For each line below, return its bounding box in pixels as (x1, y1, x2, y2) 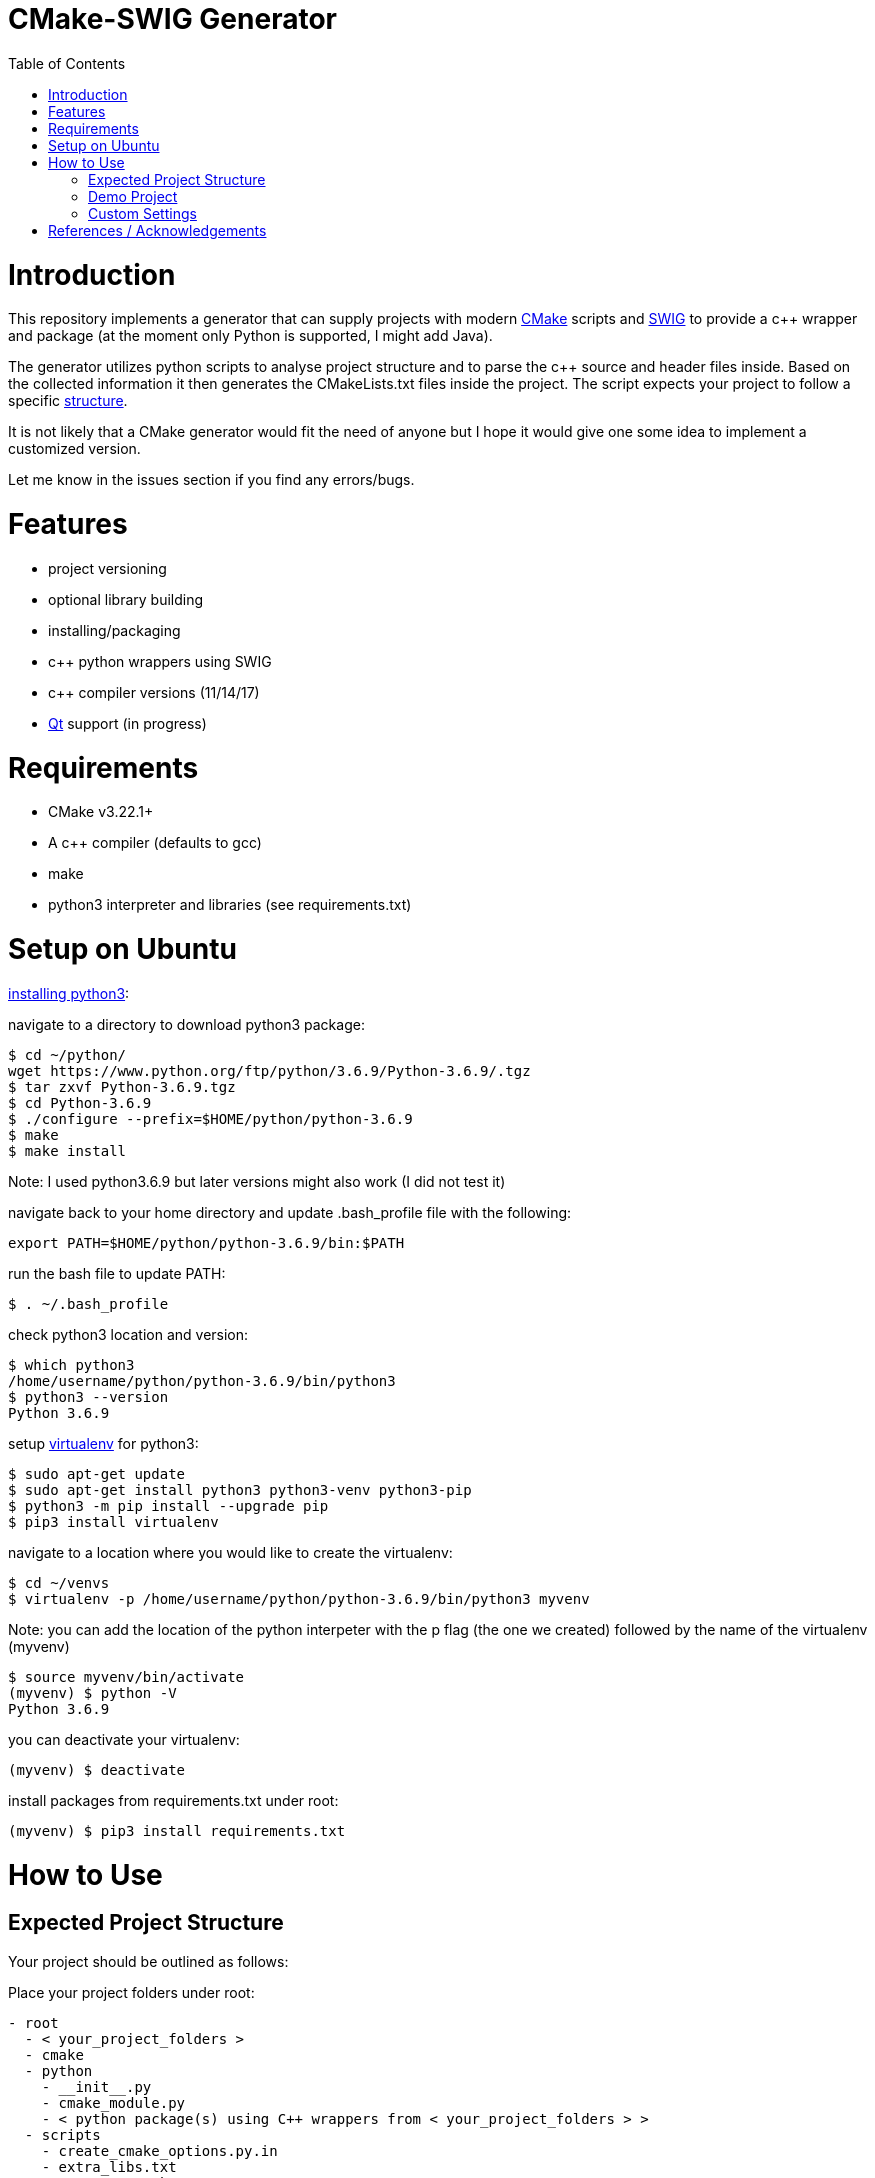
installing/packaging (48, 621, 181, 639)
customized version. (8, 440, 141, 458)
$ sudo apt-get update (8, 1465, 186, 1482)
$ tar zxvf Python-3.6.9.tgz (8, 1078, 236, 1095)
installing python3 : (8, 984, 130, 1002)
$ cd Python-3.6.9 (8, 1094, 152, 1111)
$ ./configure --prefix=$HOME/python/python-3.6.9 (8, 1110, 413, 1127)
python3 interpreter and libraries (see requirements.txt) (48, 896, 412, 914)
